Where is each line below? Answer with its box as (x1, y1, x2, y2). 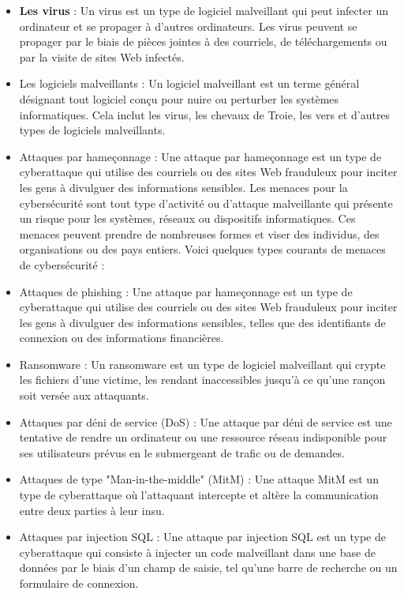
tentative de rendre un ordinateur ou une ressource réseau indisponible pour (19, 429, 387, 445)
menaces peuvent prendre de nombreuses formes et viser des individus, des (19, 225, 380, 242)
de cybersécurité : (19, 256, 105, 273)
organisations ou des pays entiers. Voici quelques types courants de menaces (19, 241, 386, 258)
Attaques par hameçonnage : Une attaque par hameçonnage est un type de (19, 148, 382, 164)
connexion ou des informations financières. (19, 329, 224, 346)
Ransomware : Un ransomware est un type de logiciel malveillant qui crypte (19, 355, 386, 372)
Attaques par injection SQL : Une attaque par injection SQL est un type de (19, 528, 386, 545)
